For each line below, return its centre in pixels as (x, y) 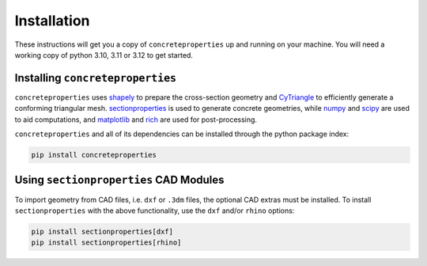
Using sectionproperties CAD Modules (119, 180)
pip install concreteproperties (94, 155)
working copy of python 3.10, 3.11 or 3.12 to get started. (104, 55)
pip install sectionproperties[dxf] (102, 231)
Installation (52, 21)
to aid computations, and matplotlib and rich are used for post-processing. (136, 120)
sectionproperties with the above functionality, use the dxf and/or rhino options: (155, 211)
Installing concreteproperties (96, 78)
